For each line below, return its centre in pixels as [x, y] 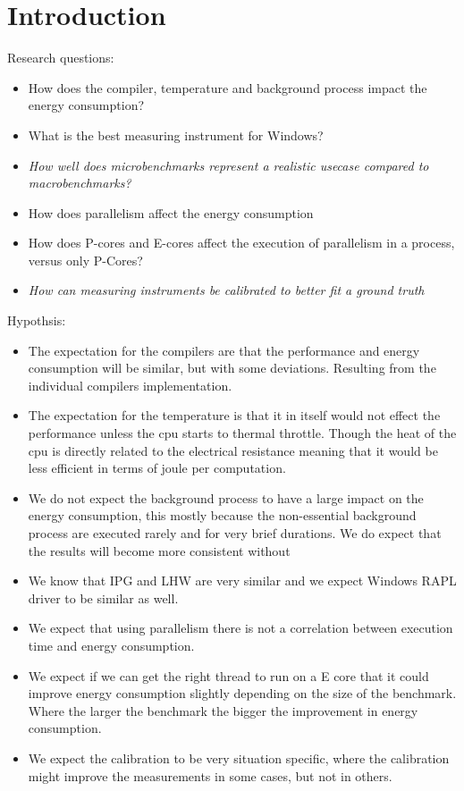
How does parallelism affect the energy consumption [171, 212]
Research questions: [61, 58]
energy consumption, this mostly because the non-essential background [222, 515]
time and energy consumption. [111, 645]
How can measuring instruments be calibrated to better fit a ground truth [226, 290]
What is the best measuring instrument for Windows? [176, 135]
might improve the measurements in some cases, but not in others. [210, 775]
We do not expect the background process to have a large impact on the [226, 497]
